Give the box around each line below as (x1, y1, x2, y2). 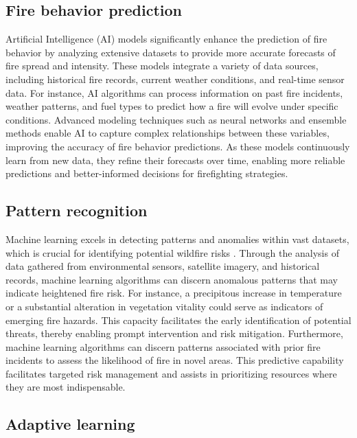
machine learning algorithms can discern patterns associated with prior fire (5, 339, 321, 354)
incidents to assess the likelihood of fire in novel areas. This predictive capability (5, 353, 344, 367)
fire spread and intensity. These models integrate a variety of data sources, (5, 58, 319, 73)
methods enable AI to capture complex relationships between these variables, (5, 126, 330, 140)
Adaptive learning (5, 413, 135, 435)
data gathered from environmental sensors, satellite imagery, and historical (5, 259, 320, 273)
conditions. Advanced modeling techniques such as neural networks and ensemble (5, 112, 347, 126)
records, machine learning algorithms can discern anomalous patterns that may (5, 272, 338, 286)
